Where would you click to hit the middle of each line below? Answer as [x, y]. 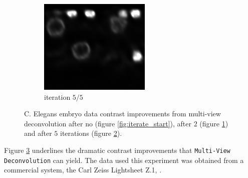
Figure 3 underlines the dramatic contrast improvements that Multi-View [117, 150]
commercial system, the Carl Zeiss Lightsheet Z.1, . [83, 170]
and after [38, 133]
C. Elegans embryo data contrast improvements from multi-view [122, 114]
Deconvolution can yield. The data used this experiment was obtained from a [124, 160]
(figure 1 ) [214, 123]
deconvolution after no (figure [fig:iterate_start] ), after [108, 123]
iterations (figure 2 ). [91, 133]
